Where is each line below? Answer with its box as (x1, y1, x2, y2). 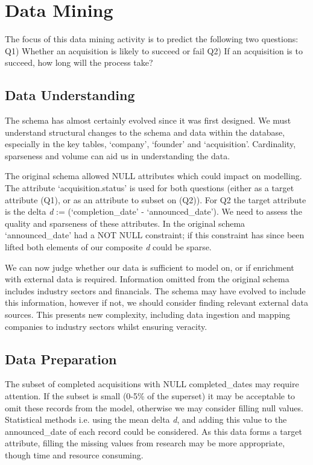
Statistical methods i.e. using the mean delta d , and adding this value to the (5, 413, 287, 426)
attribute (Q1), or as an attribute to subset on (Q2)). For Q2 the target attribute (5, 193, 306, 206)
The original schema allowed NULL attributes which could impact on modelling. (5, 169, 302, 182)
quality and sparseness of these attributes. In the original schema (5, 217, 245, 229)
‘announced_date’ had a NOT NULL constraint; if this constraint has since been (5, 229, 305, 241)
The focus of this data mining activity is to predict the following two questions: (5, 33, 299, 45)
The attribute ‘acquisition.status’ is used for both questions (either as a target (5, 182, 294, 194)
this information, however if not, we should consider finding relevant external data (5, 296, 308, 309)
